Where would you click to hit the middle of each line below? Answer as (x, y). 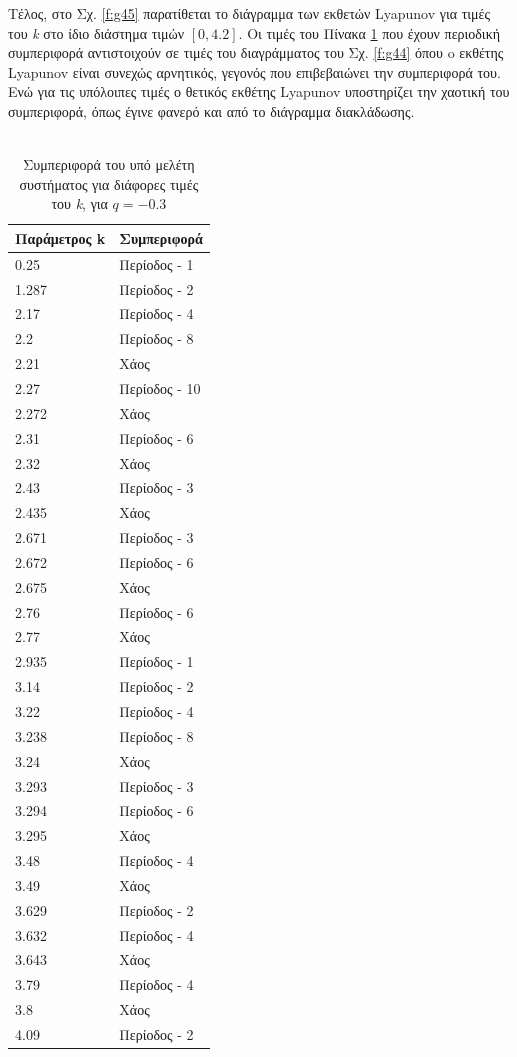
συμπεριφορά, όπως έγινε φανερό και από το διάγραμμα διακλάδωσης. (211, 110)
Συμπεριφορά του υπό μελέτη (109, 164)
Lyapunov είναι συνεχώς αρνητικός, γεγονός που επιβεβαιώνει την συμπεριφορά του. (254, 71)
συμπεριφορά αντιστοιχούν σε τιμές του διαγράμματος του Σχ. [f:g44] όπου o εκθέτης (256, 52)
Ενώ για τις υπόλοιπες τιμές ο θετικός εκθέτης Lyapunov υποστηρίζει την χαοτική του (259, 91)
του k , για (79, 203)
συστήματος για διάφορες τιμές (109, 183)
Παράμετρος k (60, 237)
